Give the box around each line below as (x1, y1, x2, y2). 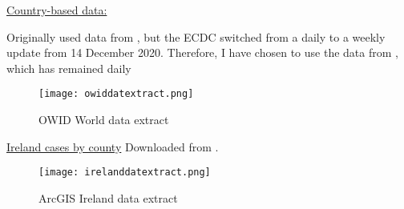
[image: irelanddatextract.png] (38, 167, 211, 179)
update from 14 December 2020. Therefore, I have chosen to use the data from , (6, 44, 398, 61)
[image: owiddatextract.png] (38, 88, 194, 100)
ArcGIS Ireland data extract (38, 189, 178, 206)
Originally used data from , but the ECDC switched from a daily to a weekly (6, 28, 386, 45)
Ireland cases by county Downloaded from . (6, 138, 219, 155)
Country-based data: (6, 2, 107, 18)
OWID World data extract (38, 111, 169, 128)
